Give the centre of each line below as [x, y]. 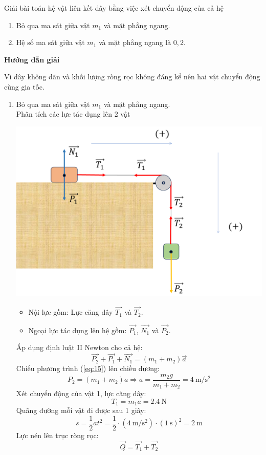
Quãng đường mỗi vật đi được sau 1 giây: [81, 410]
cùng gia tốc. [24, 86]
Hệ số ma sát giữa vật [50, 42]
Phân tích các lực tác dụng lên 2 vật [73, 114]
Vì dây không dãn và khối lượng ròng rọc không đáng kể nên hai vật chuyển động [132, 77]
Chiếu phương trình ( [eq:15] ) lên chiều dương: [88, 368]
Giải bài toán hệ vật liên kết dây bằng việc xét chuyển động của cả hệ [114, 8]
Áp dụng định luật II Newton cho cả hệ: [79, 347]
